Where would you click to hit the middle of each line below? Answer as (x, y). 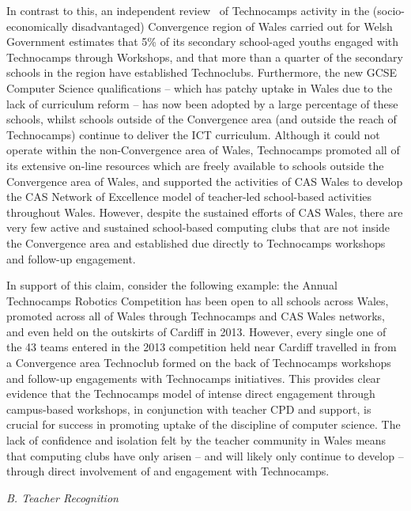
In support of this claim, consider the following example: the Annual (172, 285)
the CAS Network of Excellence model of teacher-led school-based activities (189, 197)
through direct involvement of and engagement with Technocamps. (168, 471)
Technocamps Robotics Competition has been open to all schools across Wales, (198, 300)
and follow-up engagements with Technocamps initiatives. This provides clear (194, 378)
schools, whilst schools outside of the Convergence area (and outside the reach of (202, 119)
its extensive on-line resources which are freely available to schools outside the (195, 165)
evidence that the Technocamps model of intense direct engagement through (191, 394)
